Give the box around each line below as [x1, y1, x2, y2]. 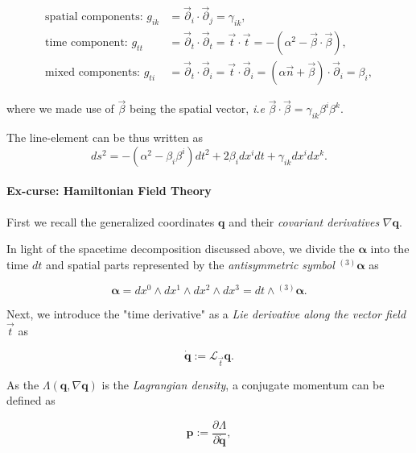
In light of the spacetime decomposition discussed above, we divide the [6, 240, 355, 257]
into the [370, 240, 410, 257]
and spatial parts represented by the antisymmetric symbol [45, 256, 335, 272]
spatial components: [45, 11, 143, 23]
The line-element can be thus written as [6, 129, 203, 146]
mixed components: [45, 67, 140, 79]
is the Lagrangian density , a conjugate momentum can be [101, 376, 385, 393]
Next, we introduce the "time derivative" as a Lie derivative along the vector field [6, 305, 406, 322]
